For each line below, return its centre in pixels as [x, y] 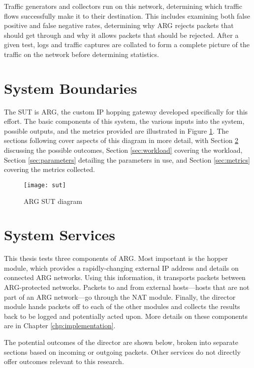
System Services [60, 235]
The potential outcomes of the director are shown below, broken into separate [121, 342]
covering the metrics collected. [49, 169]
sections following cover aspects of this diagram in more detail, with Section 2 [121, 140]
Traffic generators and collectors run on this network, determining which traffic [123, 6]
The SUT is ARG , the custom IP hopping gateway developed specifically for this [126, 111]
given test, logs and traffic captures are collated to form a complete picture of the [127, 44]
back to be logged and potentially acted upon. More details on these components [126, 316]
